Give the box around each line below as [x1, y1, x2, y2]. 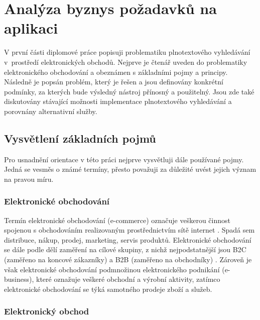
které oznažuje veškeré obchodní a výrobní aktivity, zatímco [36, 274, 220, 284]
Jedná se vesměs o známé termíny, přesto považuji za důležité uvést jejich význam [4, 164, 256, 174]
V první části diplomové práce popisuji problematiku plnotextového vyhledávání [4, 47, 250, 57]
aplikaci [4, 18, 58, 38]
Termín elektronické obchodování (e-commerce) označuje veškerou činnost [4, 215, 230, 225]
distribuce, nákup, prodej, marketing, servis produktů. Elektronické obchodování [4, 234, 251, 245]
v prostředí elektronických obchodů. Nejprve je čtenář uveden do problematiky [4, 56, 247, 67]
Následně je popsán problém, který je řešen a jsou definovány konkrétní [4, 76, 223, 87]
